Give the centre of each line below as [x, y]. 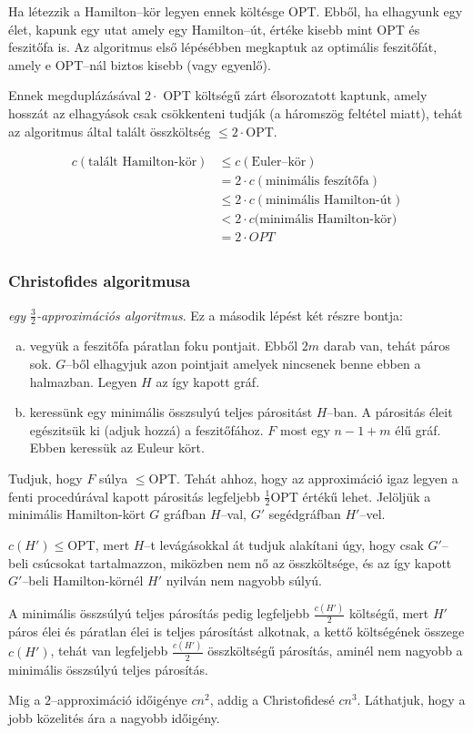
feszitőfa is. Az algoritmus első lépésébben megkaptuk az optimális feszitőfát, [223, 47]
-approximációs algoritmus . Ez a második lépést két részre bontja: [219, 315]
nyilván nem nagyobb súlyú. [244, 580]
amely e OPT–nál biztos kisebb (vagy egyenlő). [140, 64]
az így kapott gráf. [208, 381]
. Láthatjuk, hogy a [411, 700]
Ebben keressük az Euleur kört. [117, 448]
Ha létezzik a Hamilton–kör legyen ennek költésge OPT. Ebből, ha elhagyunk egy [236, 11]
